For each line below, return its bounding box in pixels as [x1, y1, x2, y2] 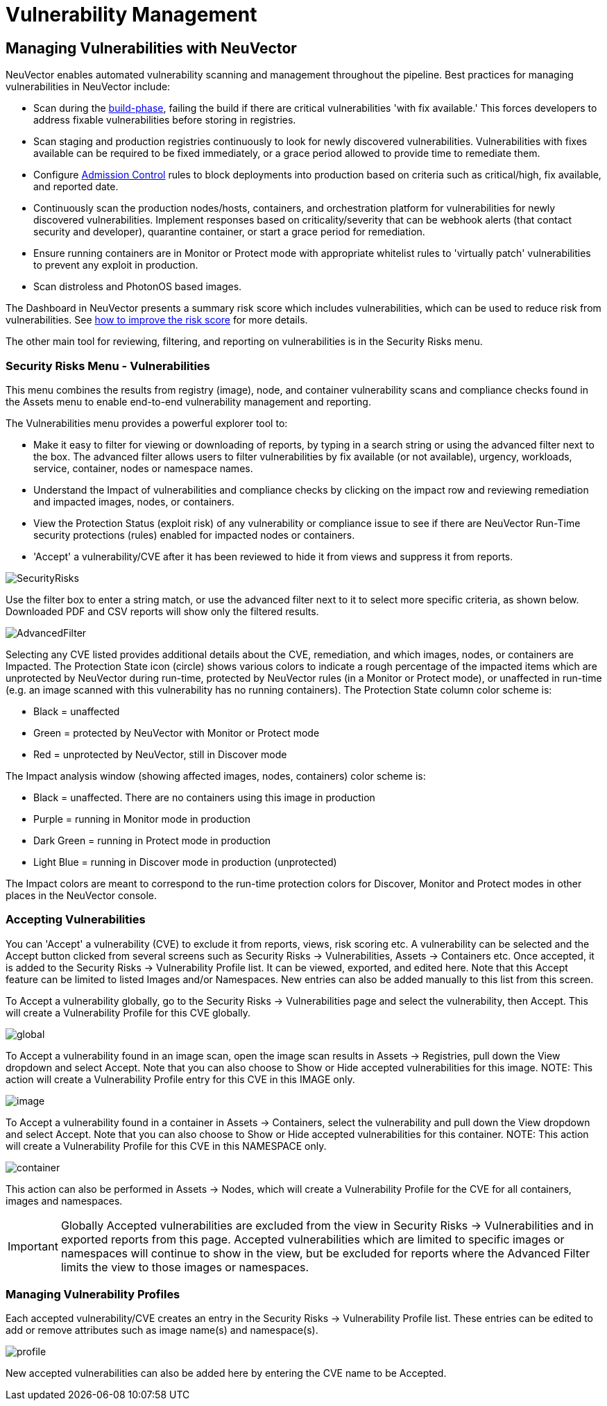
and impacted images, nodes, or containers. [33, 495, 234, 508]
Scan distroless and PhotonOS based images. [33, 281, 242, 293]
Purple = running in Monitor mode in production [33, 812, 251, 825]
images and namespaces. [6, 1194, 123, 1207]
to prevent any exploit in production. [33, 259, 198, 271]
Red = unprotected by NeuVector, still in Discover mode [33, 748, 287, 760]
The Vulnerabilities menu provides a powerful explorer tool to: [6, 417, 288, 429]
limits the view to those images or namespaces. [60, 1259, 309, 1274]
